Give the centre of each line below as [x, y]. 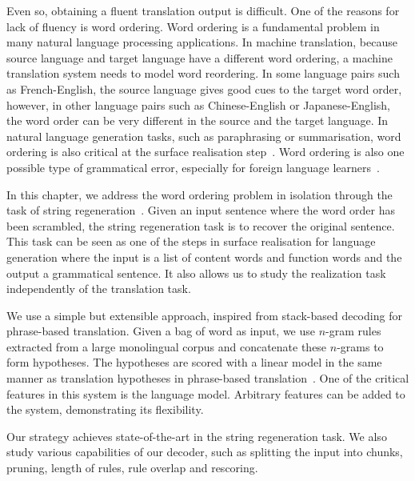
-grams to [360, 346]
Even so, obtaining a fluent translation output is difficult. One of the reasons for [203, 10]
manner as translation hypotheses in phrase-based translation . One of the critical [208, 378]
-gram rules [353, 331]
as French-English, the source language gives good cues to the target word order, [204, 88]
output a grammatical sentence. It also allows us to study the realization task [196, 273]
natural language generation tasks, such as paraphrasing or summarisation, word [204, 136]
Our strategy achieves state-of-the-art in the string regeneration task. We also [197, 436]
